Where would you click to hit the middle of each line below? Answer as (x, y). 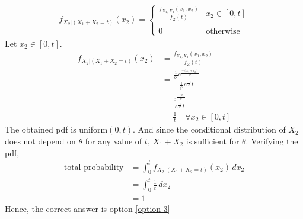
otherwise (223, 32)
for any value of (114, 141)
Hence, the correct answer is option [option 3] (87, 208)
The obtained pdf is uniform (56, 129)
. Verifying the (272, 141)
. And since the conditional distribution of (209, 129)
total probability (94, 167)
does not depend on (40, 141)
